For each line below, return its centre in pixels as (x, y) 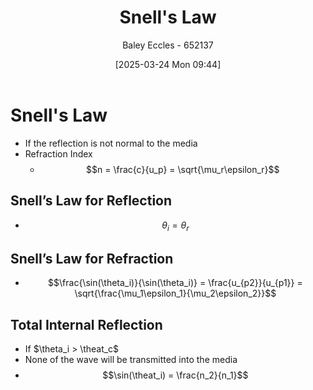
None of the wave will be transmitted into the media (131, 359)
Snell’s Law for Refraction (92, 258)
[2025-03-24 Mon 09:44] (168, 64)
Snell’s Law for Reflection (91, 201)
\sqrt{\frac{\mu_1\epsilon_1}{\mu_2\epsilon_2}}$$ (175, 293)
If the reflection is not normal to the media (111, 143)
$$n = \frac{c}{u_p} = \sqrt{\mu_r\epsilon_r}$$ (183, 169)
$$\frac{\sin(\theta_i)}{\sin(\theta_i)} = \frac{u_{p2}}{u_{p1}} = (175, 283)
